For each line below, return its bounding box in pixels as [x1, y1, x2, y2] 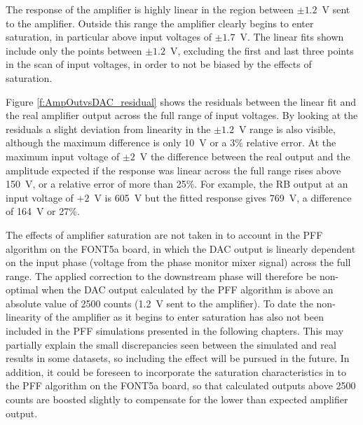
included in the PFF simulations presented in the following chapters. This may [6, 323, 344, 338]
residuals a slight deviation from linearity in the [6, 121, 211, 136]
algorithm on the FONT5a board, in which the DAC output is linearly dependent [6, 241, 356, 256]
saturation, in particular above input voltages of [6, 29, 212, 44]
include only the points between [6, 43, 142, 57]
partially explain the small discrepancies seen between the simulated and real [6, 337, 336, 351]
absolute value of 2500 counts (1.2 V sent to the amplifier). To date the [6, 295, 313, 310]
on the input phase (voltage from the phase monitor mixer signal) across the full [6, 255, 351, 270]
